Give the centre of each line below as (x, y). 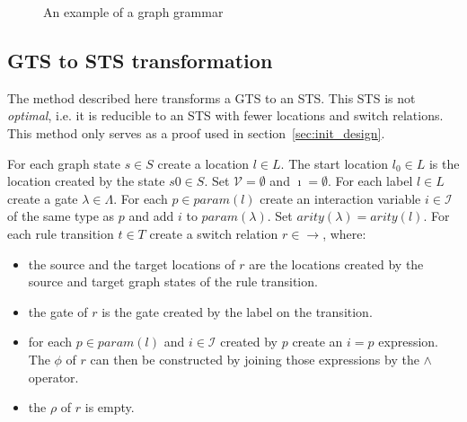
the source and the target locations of (132, 264)
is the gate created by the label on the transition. (237, 311)
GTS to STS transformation (140, 60)
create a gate (43, 198)
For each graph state (64, 163)
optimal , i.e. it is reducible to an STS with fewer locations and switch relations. (225, 115)
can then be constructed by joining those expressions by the (255, 359)
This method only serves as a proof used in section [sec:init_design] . (196, 132)
